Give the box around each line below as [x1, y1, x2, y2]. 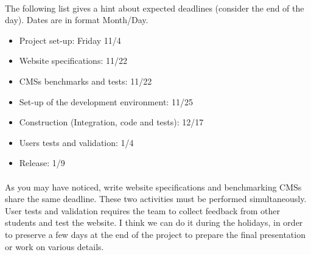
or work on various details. [5, 240, 104, 253]
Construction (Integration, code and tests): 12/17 [19, 116, 204, 128]
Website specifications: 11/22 [19, 54, 127, 67]
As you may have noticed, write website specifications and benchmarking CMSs [5, 180, 302, 193]
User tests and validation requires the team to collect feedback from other [5, 204, 280, 217]
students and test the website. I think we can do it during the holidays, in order [5, 216, 303, 229]
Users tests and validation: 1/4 [19, 136, 134, 148]
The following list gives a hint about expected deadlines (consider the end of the [5, 1, 304, 14]
